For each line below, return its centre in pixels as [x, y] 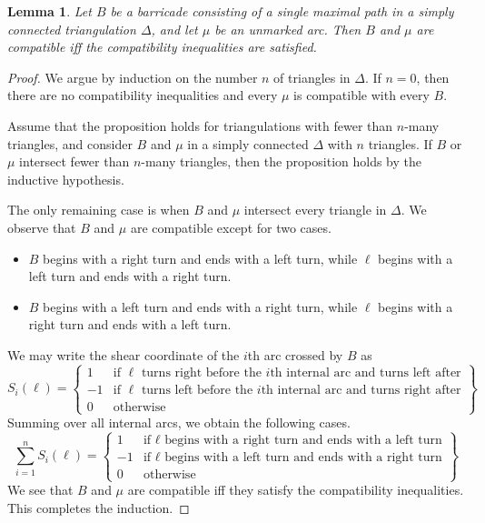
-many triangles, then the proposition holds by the [282, 161]
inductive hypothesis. [66, 179]
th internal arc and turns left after [366, 372]
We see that [40, 490]
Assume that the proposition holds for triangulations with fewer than [200, 125]
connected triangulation [72, 29]
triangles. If [400, 143]
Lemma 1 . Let [49, 11]
